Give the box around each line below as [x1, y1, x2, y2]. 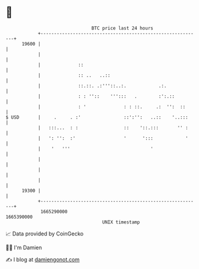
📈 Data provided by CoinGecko [5, 230, 84, 237]
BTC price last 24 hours [91, 25, 153, 31]
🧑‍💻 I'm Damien [5, 244, 43, 251]
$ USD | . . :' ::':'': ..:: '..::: [5, 114, 188, 120]
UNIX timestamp [102, 219, 140, 225]
